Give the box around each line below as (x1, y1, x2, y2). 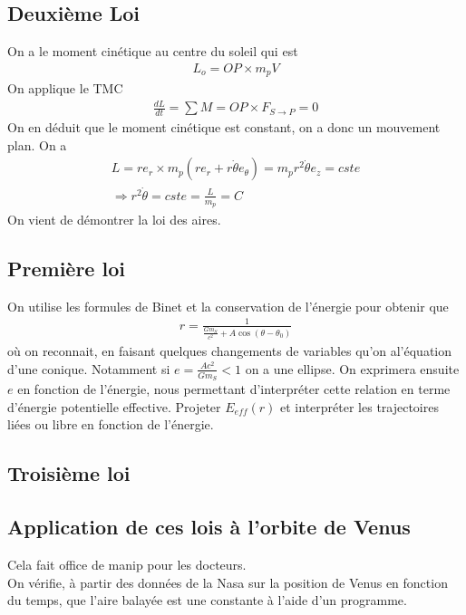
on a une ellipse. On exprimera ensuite (245, 359, 460, 378)
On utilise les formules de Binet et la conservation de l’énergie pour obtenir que (7, 296, 449, 315)
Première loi (7, 254, 125, 282)
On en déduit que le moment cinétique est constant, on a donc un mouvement (7, 118, 441, 137)
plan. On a (7, 135, 67, 154)
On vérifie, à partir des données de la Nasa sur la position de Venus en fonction (7, 572, 448, 591)
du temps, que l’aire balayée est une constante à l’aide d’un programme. (7, 591, 407, 610)
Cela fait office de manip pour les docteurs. (7, 554, 247, 573)
